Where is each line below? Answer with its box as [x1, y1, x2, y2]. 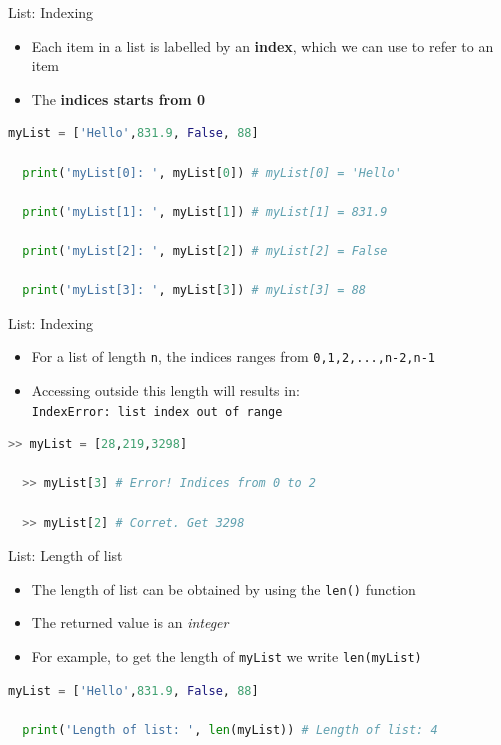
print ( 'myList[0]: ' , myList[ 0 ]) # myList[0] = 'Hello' [22, 165, 402, 180]
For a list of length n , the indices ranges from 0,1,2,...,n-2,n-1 [31, 346, 435, 367]
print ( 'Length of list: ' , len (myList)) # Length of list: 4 [22, 722, 438, 737]
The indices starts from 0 [31, 88, 206, 109]
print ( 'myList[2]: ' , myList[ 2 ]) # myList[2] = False [22, 243, 388, 258]
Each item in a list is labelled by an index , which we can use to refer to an [31, 35, 494, 56]
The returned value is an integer [31, 612, 229, 633]
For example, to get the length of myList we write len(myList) [31, 646, 422, 667]
